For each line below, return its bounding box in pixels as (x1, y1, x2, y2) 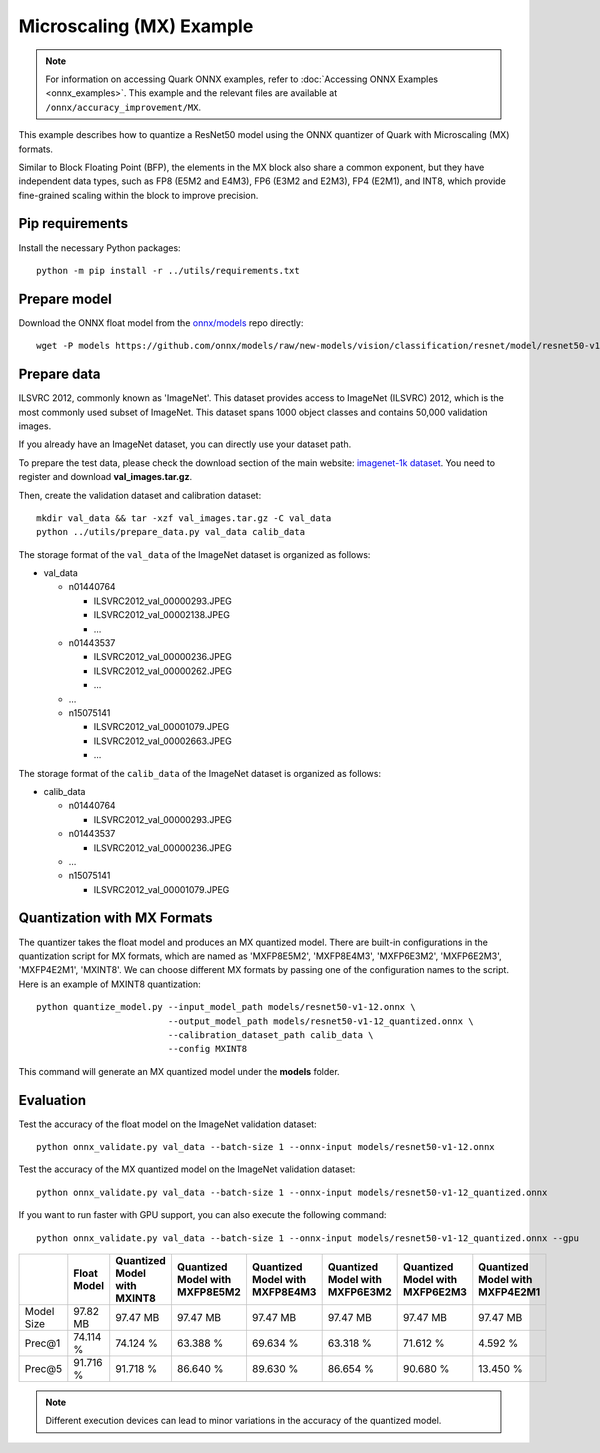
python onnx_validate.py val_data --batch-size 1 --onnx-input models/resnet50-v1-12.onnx (36, 1141, 495, 1152)
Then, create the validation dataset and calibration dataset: (18, 489, 262, 501)
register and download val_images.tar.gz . (18, 471, 193, 483)
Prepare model (18, 290, 112, 307)
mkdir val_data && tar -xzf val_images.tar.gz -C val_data (36, 512, 332, 524)
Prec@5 (24, 1361, 63, 1375)
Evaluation (18, 1091, 87, 1109)
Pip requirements (18, 215, 129, 232)
